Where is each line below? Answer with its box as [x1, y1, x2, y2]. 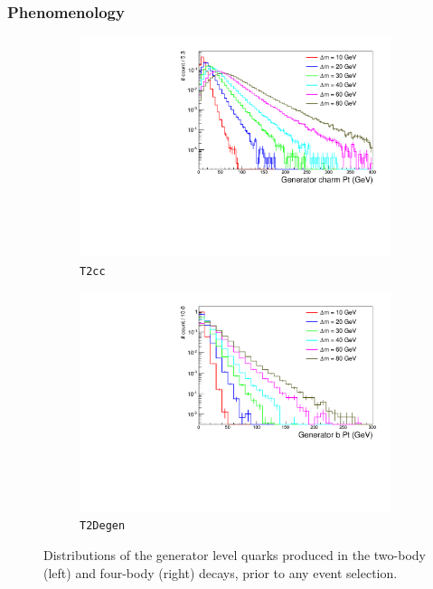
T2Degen [80, 519, 126, 533]
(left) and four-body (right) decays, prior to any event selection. [43, 563, 398, 582]
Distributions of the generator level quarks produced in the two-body [43, 545, 426, 564]
